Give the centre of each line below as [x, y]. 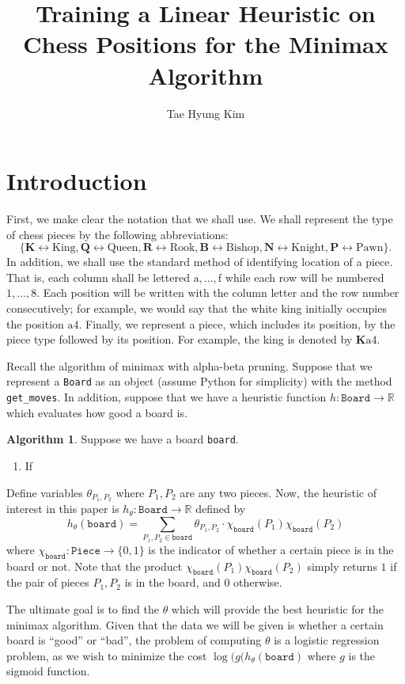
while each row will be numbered [305, 277]
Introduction [77, 181]
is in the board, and [172, 582]
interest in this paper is [63, 509]
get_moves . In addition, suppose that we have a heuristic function [167, 397]
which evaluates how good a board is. [97, 412]
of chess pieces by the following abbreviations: [117, 234]
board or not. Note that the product [95, 566]
